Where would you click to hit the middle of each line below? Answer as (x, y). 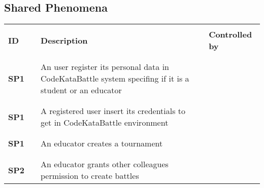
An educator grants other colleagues (105, 164)
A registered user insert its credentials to (113, 111)
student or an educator (81, 90)
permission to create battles (90, 176)
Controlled (230, 34)
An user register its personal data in (105, 67)
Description (64, 40)
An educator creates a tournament (102, 143)
